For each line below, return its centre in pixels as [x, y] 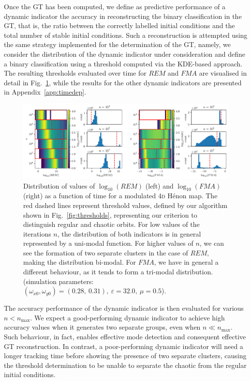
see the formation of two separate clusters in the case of [106, 252]
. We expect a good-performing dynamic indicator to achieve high [127, 317]
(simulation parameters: [59, 281]
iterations [37, 233]
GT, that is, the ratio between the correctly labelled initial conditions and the [119, 25]
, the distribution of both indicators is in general [129, 233]
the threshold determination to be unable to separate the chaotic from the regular [125, 365]
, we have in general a [186, 262]
